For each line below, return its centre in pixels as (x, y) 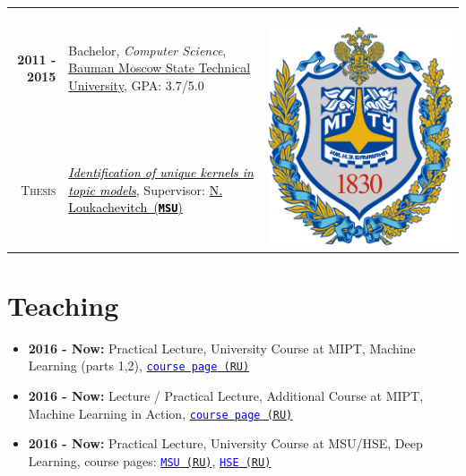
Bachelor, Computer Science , (147, 50)
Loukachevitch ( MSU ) (125, 207)
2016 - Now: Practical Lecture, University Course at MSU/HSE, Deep (225, 443)
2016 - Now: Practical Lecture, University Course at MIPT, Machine (222, 348)
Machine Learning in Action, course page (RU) (160, 413)
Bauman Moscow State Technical (160, 68)
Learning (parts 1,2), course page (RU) (139, 365)
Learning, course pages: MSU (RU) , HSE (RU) (150, 460)
